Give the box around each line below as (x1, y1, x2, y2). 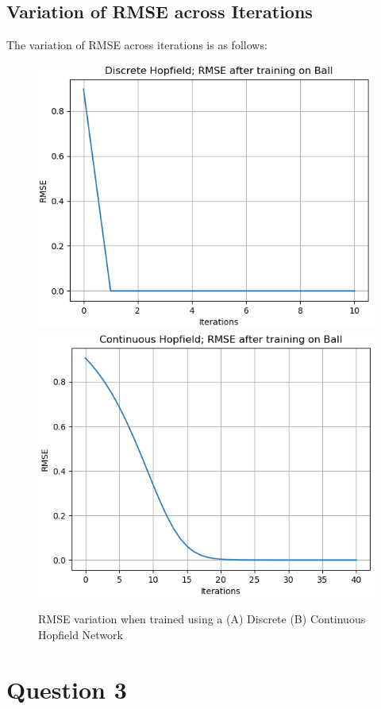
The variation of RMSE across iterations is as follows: (6, 37, 267, 53)
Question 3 (6, 672, 127, 705)
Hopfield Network (38, 626, 123, 642)
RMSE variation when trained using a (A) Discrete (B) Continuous (38, 611, 366, 627)
